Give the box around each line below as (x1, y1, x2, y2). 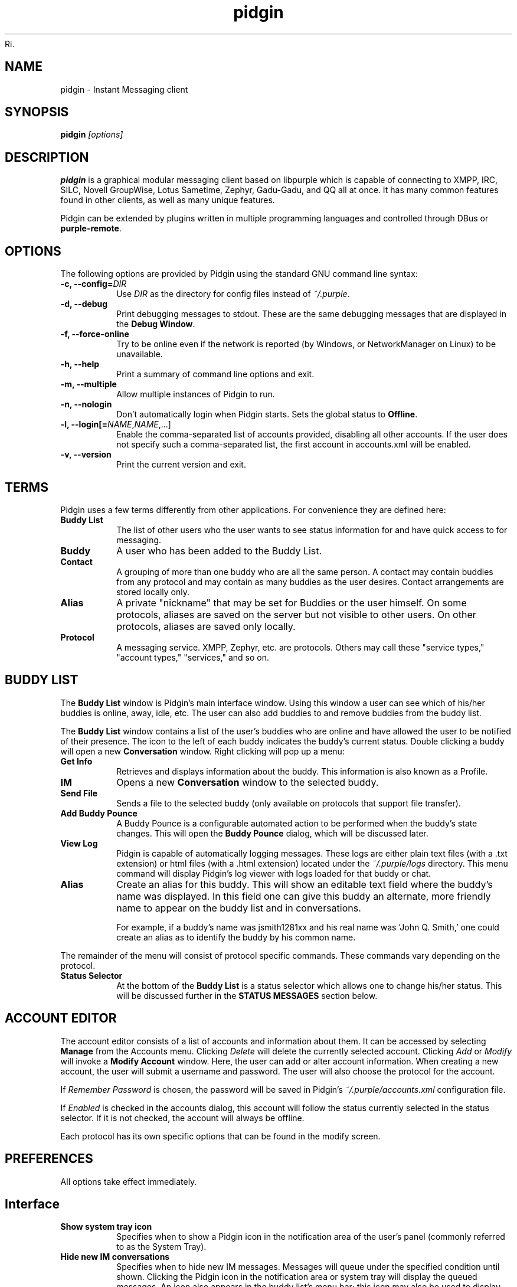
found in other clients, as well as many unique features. (60, 195, 275, 205)
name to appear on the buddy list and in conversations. (116, 901, 361, 914)
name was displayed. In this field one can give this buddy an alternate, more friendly (116, 890, 491, 902)
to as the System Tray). (116, 1242, 207, 1252)
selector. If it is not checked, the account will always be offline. (60, 1112, 305, 1123)
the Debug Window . (116, 319, 195, 329)
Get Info (60, 756, 93, 766)
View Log (60, 838, 98, 848)
